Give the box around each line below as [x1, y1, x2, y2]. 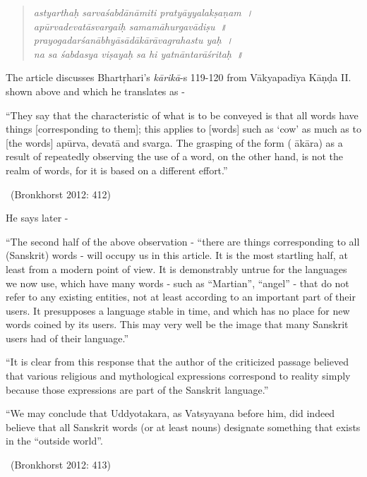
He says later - [6, 210, 68, 225]
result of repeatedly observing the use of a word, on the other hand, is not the [6, 149, 344, 164]
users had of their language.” [6, 330, 129, 345]
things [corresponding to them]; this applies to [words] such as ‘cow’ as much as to [6, 121, 361, 136]
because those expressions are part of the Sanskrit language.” [6, 382, 269, 397]
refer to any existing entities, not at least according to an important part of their [6, 289, 356, 304]
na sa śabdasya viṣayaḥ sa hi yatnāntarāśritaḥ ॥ [33, 46, 243, 61]
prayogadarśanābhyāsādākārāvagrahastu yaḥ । [33, 32, 234, 47]
